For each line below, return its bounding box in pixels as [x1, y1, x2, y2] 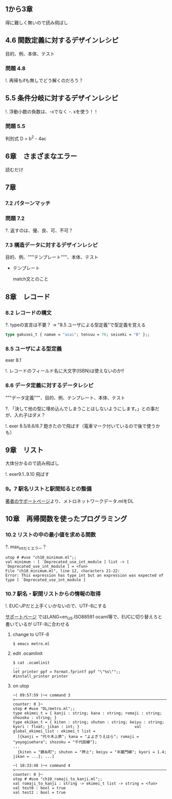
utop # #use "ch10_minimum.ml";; [5, 555, 77, 560]
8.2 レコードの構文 [5, 309, 52, 316]
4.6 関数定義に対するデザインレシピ [5, 36, 119, 45]
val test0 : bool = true [12, 786, 66, 791]
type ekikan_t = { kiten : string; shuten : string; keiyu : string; [12, 720, 165, 725]
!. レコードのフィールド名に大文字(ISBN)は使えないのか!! [5, 368, 124, 374]
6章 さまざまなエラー [5, 152, 77, 161]
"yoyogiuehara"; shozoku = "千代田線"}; [12, 739, 97, 745]
